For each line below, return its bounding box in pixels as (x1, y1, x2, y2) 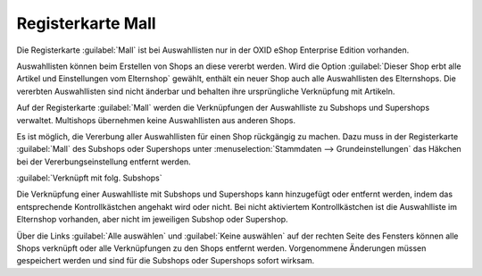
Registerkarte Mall (16, 13, 156, 33)
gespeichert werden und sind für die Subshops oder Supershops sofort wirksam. (16, 255, 315, 266)
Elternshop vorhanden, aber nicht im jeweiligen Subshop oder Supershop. (16, 214, 289, 225)
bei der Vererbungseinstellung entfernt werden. (16, 156, 191, 167)
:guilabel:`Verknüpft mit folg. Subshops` (16, 172, 162, 183)
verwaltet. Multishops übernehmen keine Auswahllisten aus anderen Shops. (16, 114, 296, 125)
